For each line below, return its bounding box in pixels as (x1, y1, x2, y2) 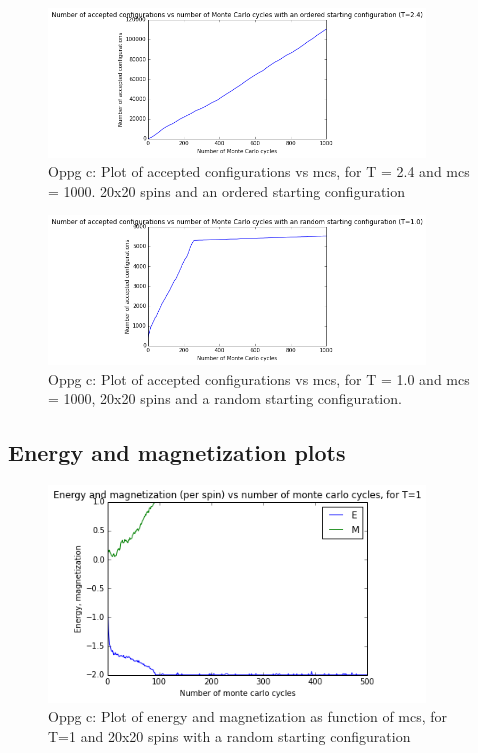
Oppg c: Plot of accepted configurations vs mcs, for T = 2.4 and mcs (48, 161, 470, 182)
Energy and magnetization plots (8, 437, 346, 468)
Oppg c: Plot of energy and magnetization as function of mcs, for (48, 706, 448, 727)
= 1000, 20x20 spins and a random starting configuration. (48, 388, 402, 409)
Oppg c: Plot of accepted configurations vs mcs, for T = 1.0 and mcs (48, 368, 470, 389)
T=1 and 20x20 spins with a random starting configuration (48, 725, 411, 746)
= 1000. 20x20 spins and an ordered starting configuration (48, 180, 406, 201)
